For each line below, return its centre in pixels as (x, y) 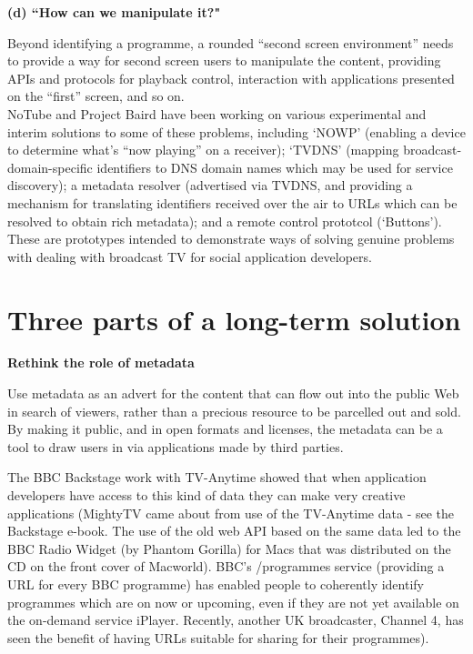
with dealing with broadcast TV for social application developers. (190, 256)
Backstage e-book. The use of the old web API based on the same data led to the (234, 531)
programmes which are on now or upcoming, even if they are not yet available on (233, 602)
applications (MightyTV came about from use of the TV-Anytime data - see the (231, 513)
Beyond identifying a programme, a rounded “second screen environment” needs (231, 42)
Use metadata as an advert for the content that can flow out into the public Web (233, 393)
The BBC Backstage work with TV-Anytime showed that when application (217, 477)
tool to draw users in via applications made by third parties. (176, 446)
